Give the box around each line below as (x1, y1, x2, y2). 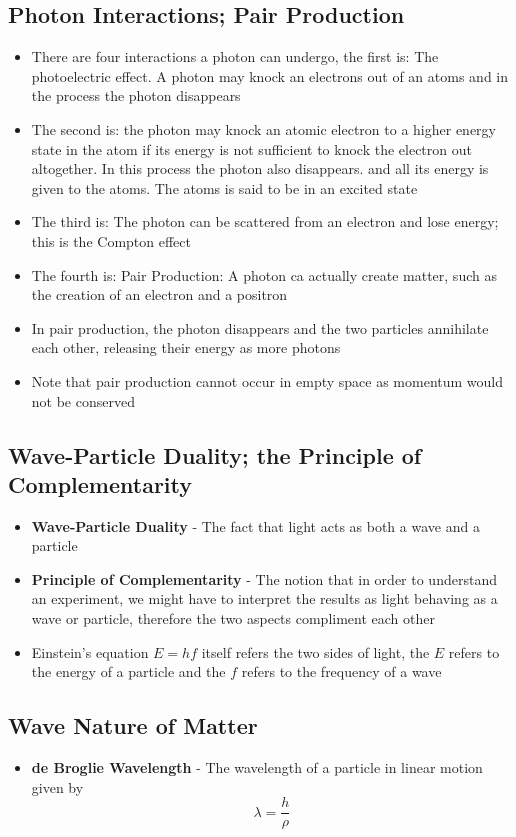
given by (31, 776, 84, 797)
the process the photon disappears (31, 85, 241, 106)
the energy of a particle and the (31, 661, 226, 682)
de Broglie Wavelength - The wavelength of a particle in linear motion (31, 757, 483, 778)
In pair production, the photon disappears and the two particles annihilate (31, 317, 489, 338)
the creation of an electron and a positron (31, 284, 288, 305)
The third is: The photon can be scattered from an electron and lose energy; (31, 211, 499, 232)
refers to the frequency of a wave (241, 661, 442, 682)
